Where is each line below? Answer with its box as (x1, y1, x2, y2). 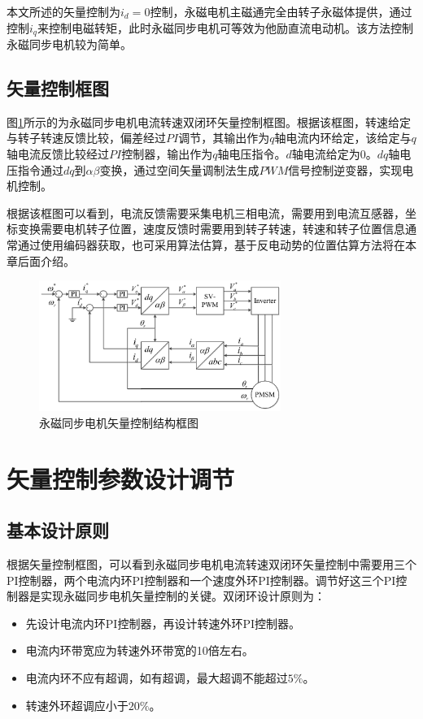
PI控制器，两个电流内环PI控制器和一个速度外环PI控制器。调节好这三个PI (7, 571, 396, 588)
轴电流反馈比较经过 (7, 145, 109, 162)
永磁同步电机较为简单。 (7, 36, 132, 53)
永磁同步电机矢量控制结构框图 (39, 414, 198, 431)
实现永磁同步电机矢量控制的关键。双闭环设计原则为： (40, 587, 325, 604)
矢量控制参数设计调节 (7, 461, 235, 495)
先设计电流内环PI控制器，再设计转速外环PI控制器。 (25, 614, 300, 631)
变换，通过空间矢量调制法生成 (99, 161, 259, 178)
